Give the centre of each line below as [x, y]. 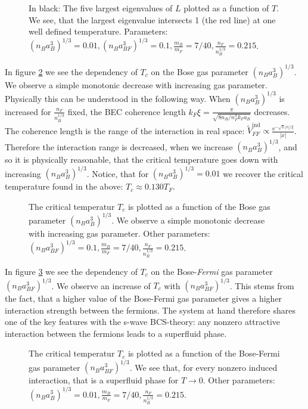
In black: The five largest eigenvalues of [101, 8]
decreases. [272, 111]
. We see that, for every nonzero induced [203, 367]
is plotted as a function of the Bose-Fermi [204, 353]
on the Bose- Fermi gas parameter [212, 271]
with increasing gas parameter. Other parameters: [119, 233]
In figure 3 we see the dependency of [71, 271]
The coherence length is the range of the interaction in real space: [125, 130]
